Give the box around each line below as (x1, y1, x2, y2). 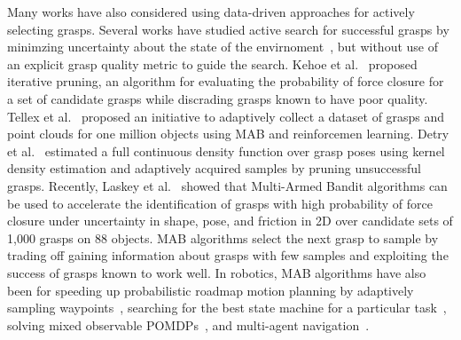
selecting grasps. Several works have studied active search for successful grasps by (7, 20, 449, 38)
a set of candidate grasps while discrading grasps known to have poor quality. (7, 89, 428, 107)
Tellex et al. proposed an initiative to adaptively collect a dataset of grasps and (7, 107, 445, 125)
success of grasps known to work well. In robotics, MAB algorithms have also (7, 263, 426, 281)
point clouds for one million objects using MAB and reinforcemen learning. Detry (7, 124, 449, 143)
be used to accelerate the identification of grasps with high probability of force (7, 194, 433, 212)
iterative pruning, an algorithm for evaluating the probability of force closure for (7, 72, 444, 91)
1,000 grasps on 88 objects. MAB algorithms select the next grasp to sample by (7, 228, 439, 247)
